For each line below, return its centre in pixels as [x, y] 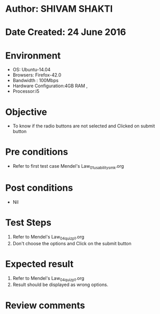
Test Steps [29, 223]
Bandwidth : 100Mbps [35, 81]
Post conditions [39, 188]
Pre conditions [37, 152]
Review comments [45, 305]
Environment [33, 55]
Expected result [39, 264]
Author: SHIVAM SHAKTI [59, 9]
